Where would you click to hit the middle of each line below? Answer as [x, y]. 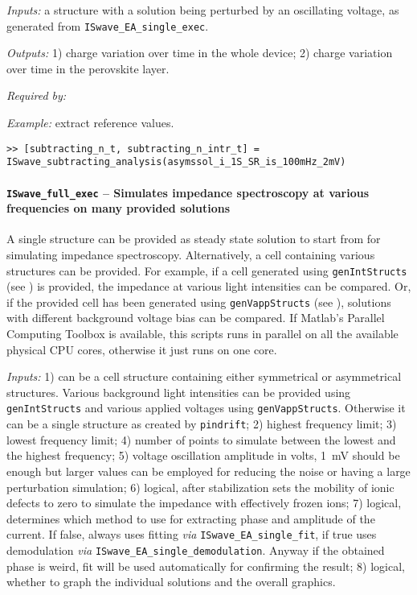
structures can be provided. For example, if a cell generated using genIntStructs [207, 270]
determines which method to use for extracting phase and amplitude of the [191, 518]
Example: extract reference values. [90, 123]
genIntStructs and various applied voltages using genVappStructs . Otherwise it [206, 408]
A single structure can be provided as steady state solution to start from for [194, 239]
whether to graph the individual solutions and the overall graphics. [171, 582]
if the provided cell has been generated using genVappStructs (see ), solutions [199, 302]
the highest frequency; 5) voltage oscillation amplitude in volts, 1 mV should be [203, 455]
